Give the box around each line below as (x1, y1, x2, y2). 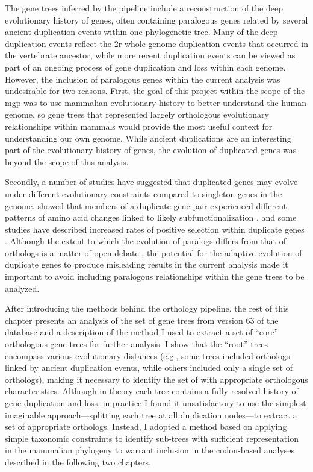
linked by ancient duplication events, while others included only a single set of (5, 361, 293, 374)
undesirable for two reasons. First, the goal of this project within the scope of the (5, 84, 305, 97)
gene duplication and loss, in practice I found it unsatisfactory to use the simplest (5, 397, 306, 409)
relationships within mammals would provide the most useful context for (5, 119, 273, 132)
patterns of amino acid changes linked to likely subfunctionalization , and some (5, 211, 297, 224)
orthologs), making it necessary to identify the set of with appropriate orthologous (5, 373, 308, 385)
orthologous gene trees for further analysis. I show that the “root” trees (5, 338, 268, 350)
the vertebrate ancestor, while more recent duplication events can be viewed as (5, 49, 296, 61)
